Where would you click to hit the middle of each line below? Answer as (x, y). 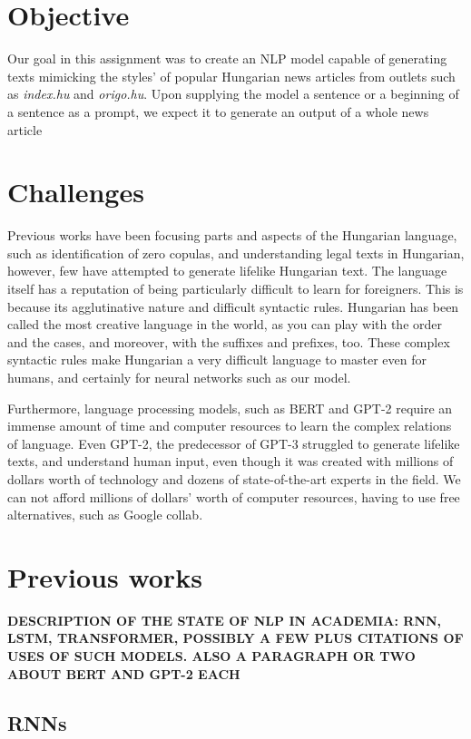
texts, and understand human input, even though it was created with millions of (231, 461)
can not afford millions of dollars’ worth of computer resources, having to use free (234, 496)
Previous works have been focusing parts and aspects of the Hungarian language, (232, 235)
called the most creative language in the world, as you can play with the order (225, 324)
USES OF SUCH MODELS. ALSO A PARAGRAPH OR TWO (211, 656)
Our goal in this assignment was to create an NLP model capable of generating (227, 58)
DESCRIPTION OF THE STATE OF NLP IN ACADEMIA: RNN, (225, 620)
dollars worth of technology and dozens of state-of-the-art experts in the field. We (234, 478)
